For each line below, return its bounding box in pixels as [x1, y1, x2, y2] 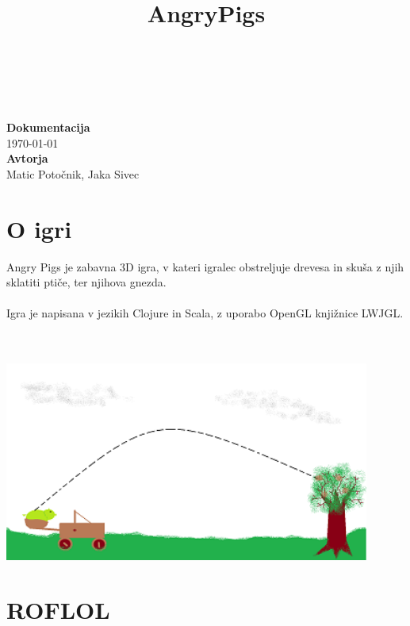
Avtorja [6, 150, 48, 167]
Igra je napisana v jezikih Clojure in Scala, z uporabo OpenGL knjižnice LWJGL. [6, 305, 404, 321]
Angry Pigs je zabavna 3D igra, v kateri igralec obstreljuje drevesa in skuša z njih [6, 258, 404, 275]
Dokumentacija [6, 119, 90, 136]
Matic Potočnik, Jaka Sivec [6, 165, 140, 182]
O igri [6, 212, 72, 244]
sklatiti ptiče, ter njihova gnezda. [6, 274, 167, 290]
